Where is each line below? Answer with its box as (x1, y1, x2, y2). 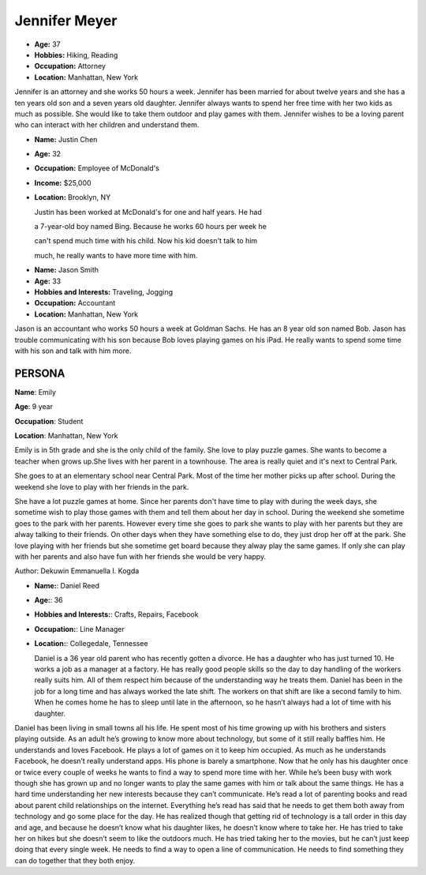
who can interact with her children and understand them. (14, 120, 200, 130)
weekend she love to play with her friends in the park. (14, 482, 189, 491)
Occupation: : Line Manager (34, 624, 125, 633)
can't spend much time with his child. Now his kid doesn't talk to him (34, 236, 258, 246)
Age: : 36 (34, 595, 63, 605)
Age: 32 (34, 149, 62, 159)
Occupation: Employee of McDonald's (34, 163, 159, 173)
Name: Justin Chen (34, 134, 98, 144)
